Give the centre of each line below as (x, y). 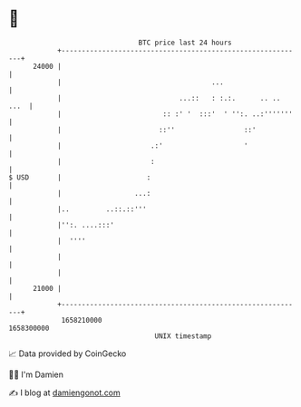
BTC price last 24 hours (185, 43)
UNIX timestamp (183, 336)
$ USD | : (80, 177)
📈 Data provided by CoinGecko (68, 354)
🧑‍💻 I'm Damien (36, 374)
